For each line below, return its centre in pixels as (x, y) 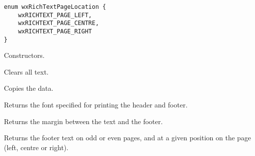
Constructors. (24, 55)
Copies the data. (29, 88)
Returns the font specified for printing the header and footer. (96, 105)
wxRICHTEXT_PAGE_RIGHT (55, 31)
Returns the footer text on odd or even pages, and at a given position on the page (127, 138)
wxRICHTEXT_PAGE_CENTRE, (58, 23)
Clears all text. (26, 71)
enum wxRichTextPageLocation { (55, 7)
